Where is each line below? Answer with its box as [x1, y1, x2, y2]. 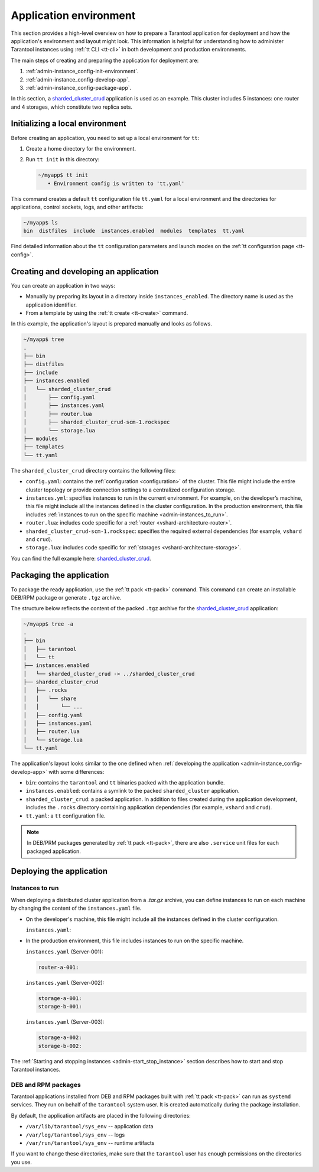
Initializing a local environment [11, 119, 126, 129]
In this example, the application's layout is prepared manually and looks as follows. [11, 320, 212, 327]
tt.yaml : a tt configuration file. [25, 812, 106, 819]
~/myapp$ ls [23, 219, 58, 226]
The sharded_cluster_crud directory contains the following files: [11, 467, 176, 474]
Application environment [11, 9, 136, 22]
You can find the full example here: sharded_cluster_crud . [11, 555, 151, 562]
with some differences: [48, 768, 105, 775]
